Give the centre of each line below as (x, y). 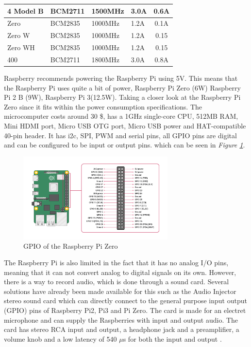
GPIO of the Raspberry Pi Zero (71, 246)
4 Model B (25, 10)
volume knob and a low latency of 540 (60, 338)
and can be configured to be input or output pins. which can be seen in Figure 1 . (125, 145)
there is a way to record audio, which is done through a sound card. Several (117, 282)
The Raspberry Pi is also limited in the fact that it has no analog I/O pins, (116, 263)
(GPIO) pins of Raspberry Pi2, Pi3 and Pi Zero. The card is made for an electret (125, 310)
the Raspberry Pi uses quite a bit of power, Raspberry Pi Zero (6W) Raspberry (122, 87)
